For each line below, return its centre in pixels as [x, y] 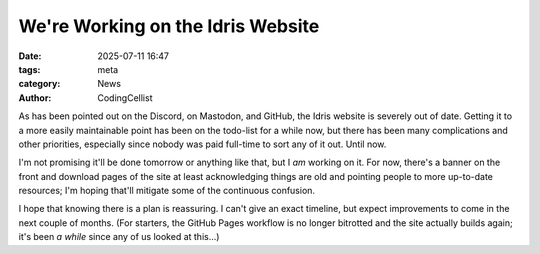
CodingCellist [125, 97]
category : [39, 84]
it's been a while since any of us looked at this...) [119, 237]
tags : [29, 69]
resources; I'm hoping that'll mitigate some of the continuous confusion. [166, 191]
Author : [35, 97]
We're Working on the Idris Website [169, 26]
